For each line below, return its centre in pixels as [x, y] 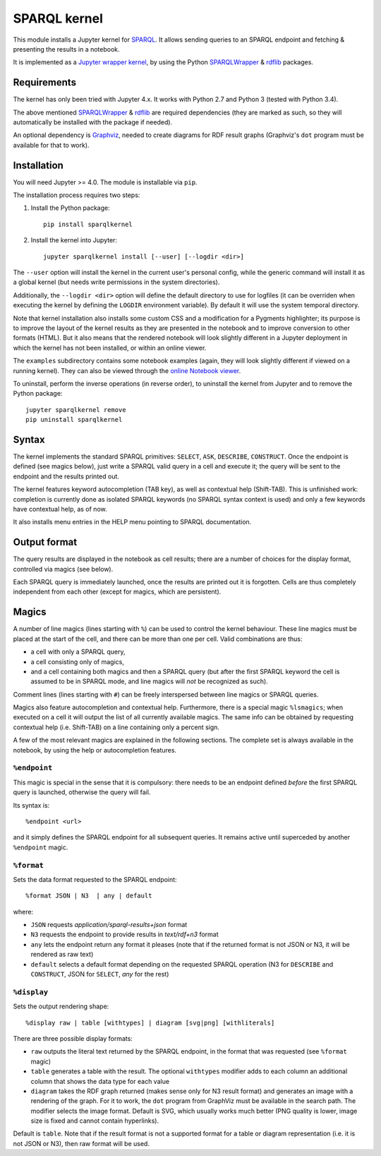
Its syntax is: [31, 805]
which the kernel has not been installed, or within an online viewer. [110, 348]
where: [23, 912]
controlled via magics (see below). [63, 569]
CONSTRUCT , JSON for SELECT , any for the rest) [100, 974]
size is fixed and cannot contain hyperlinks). [95, 1121]
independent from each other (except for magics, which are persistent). [117, 592]
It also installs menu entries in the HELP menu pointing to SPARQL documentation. [132, 522]
